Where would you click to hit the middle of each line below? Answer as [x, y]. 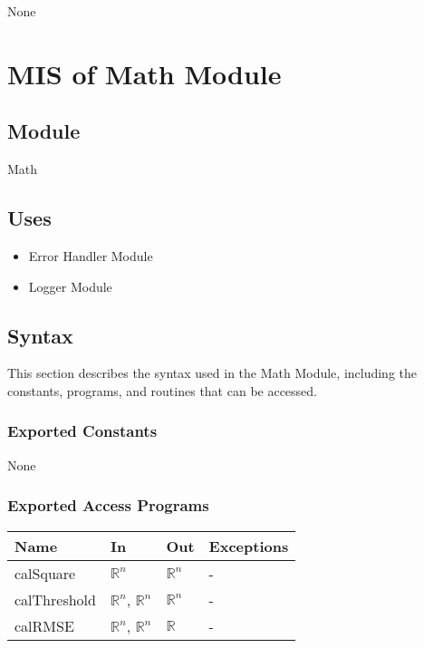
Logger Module [70, 286]
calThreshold [55, 599]
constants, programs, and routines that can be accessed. [163, 390]
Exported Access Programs [108, 505]
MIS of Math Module [145, 73]
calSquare [45, 573]
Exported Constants [82, 431]
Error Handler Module [91, 255]
